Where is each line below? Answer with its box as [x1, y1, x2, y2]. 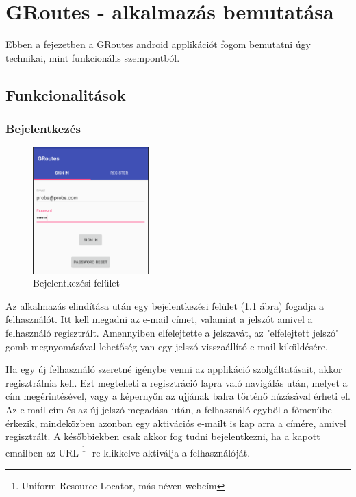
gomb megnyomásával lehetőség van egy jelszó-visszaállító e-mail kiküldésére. [5, 339, 328, 353]
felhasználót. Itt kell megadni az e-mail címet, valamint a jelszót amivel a [5, 312, 313, 326]
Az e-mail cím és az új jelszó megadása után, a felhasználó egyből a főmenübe [5, 402, 332, 417]
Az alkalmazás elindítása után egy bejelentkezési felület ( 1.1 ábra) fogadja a [5, 298, 325, 313]
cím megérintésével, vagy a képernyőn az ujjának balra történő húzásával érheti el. [5, 389, 351, 403]
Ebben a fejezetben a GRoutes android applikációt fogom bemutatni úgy [5, 37, 311, 51]
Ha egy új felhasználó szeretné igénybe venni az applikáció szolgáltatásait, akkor [5, 362, 342, 376]
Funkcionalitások [5, 84, 126, 105]
